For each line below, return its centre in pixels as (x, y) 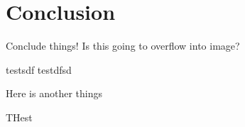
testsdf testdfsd (39, 69)
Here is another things (54, 93)
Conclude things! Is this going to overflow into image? (123, 46)
